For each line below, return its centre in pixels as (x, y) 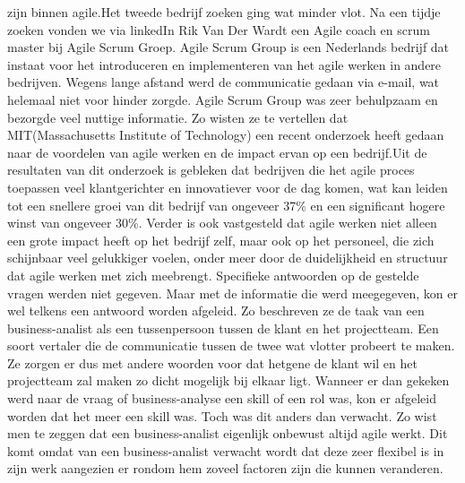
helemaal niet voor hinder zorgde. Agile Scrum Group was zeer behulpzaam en (223, 99)
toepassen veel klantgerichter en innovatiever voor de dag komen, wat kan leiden (228, 187)
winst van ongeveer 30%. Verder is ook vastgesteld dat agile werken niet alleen (222, 223)
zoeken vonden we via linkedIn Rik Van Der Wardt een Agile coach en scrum (219, 29)
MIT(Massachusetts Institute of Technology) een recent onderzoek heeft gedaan (226, 135)
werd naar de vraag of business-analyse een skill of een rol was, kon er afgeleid (222, 398)
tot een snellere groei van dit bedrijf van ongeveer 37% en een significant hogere (226, 205)
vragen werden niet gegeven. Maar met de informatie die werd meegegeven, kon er (233, 293)
